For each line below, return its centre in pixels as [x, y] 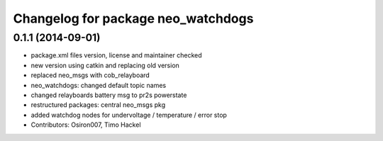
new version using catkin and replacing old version [105, 65]
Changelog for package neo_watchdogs [133, 18]
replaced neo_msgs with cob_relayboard [90, 75]
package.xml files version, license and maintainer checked [116, 55]
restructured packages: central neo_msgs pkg [98, 105]
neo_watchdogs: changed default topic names [99, 85]
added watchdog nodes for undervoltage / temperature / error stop [129, 115]
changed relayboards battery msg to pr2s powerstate [109, 95]
